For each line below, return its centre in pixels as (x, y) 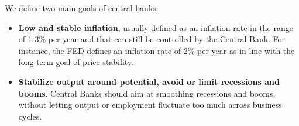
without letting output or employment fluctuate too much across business (150, 105)
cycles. (30, 116)
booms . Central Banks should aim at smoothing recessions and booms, (147, 93)
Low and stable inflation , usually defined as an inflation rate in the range (156, 27)
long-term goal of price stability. (76, 62)
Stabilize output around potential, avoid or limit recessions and (149, 81)
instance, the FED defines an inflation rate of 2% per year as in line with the (157, 50)
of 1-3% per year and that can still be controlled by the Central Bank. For (152, 39)
